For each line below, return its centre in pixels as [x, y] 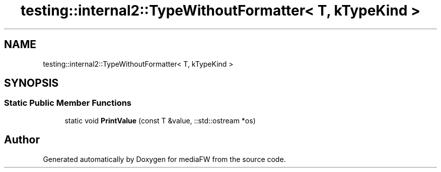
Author [22, 140]
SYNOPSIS [31, 83]
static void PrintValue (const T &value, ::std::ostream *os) [160, 120]
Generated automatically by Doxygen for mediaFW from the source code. [164, 159]
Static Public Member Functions [68, 103]
